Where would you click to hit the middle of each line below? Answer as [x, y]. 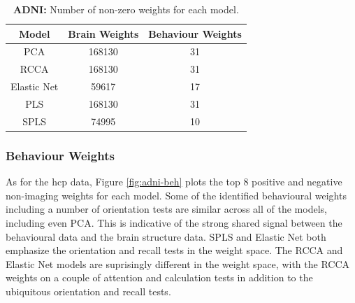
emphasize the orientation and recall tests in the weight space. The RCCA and [174, 250]
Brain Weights [103, 33]
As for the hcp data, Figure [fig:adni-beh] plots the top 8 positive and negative [174, 182]
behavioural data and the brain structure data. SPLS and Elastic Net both [166, 236]
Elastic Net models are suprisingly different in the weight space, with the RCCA [178, 263]
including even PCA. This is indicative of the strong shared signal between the [174, 222]
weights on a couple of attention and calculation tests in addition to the [159, 277]
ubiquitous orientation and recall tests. [88, 291]
